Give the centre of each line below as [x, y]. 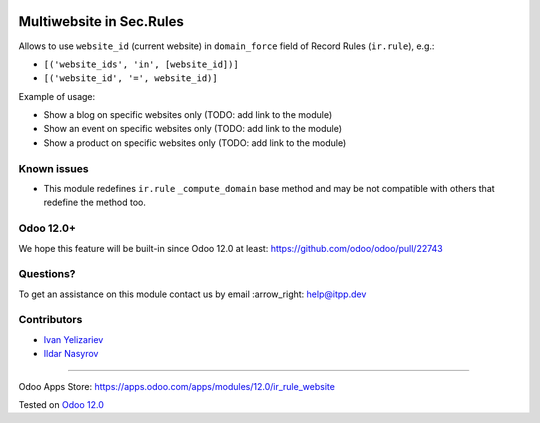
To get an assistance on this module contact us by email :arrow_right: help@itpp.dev [192, 294]
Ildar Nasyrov [71, 354]
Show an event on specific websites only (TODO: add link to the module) [193, 129]
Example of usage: [57, 96]
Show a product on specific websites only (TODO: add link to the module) [195, 142]
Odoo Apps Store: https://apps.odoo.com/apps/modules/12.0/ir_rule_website [176, 386]
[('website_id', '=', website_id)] [131, 78]
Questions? [47, 274]
